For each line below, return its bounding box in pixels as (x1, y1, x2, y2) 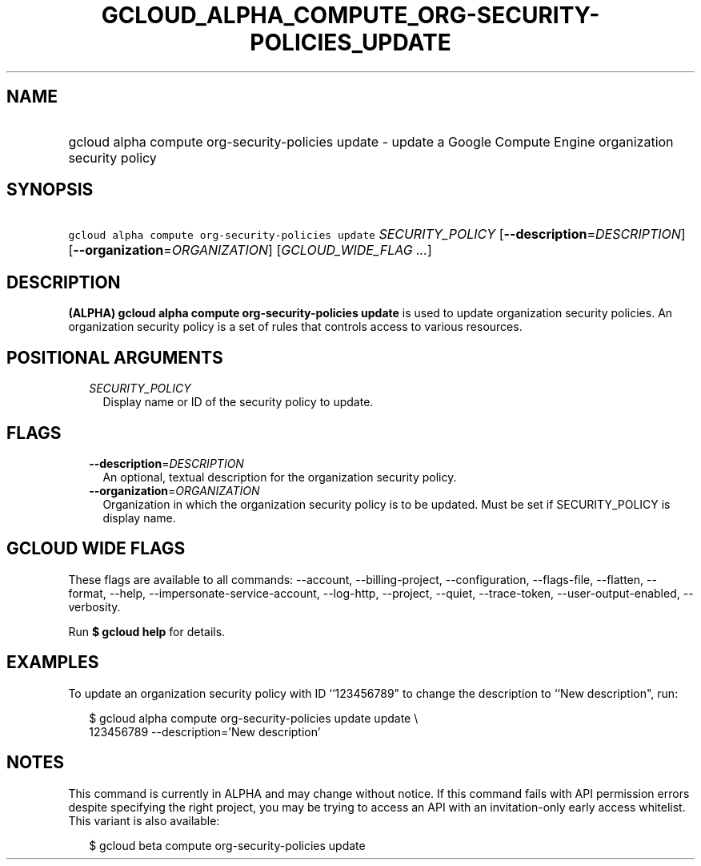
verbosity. (68, 599, 121, 614)
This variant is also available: (68, 813, 220, 828)
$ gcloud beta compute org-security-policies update (89, 838, 366, 852)
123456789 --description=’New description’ (89, 724, 321, 739)
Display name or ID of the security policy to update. (102, 395, 374, 409)
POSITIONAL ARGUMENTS (6, 347, 223, 368)
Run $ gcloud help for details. (68, 624, 226, 638)
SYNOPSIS (6, 179, 94, 200)
